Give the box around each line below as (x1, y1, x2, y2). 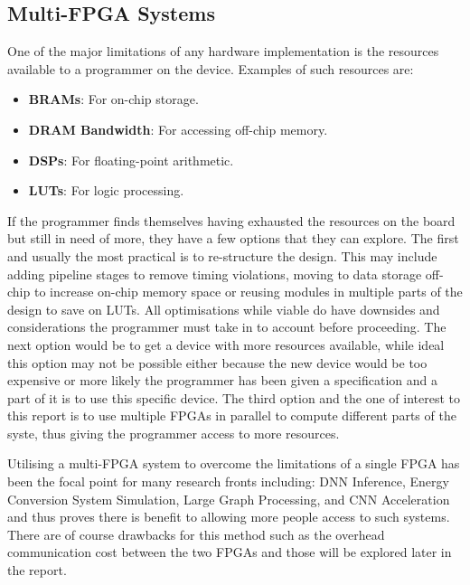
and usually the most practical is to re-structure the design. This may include (7, 246, 437, 265)
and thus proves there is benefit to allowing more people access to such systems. (7, 507, 450, 526)
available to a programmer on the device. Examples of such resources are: (7, 59, 414, 78)
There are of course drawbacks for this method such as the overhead (7, 524, 385, 543)
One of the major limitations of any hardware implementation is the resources (7, 42, 439, 61)
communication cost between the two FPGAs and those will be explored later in (7, 543, 452, 561)
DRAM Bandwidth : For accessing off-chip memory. (28, 119, 328, 138)
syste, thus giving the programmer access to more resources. (7, 423, 340, 442)
